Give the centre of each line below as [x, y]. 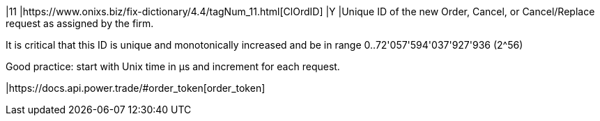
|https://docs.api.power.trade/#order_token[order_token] [136, 88]
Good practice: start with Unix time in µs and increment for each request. [173, 66]
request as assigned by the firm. [80, 23]
